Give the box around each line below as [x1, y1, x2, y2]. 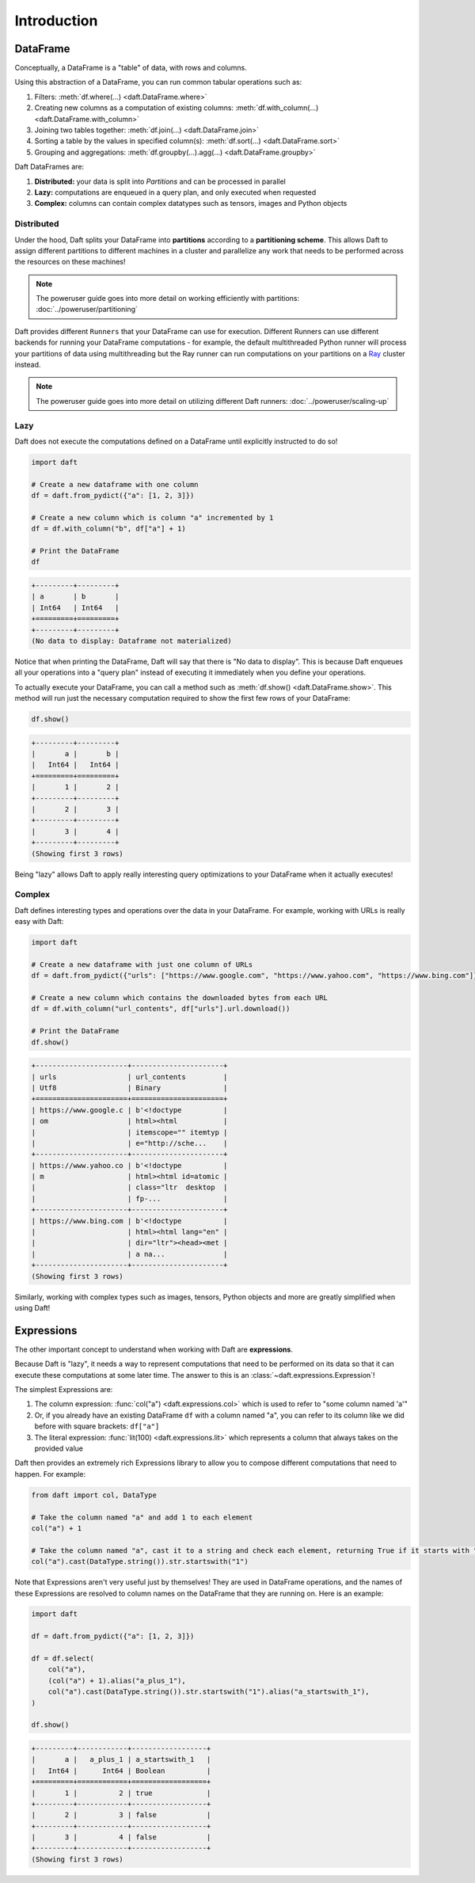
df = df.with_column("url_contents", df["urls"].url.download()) [31, 1004, 291, 1014]
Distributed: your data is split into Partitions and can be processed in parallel [34, 177, 287, 186]
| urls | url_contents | [31, 1072, 228, 1081]
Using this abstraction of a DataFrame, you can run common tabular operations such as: [14, 78, 302, 87]
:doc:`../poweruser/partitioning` [36, 305, 139, 314]
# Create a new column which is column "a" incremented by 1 [31, 513, 274, 522]
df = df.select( [31, 1654, 95, 1663]
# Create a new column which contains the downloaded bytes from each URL [31, 994, 329, 1002]
